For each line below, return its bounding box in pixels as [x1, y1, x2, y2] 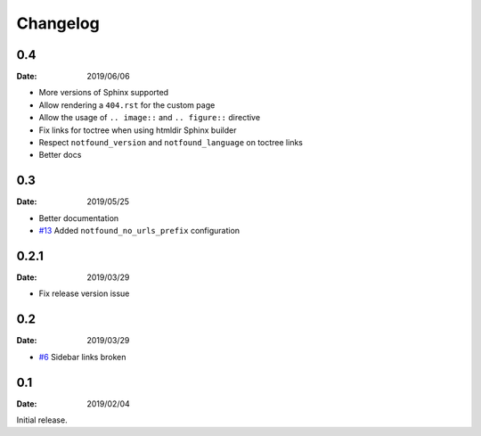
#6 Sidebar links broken [38, 351, 126, 362]
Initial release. [16, 415, 68, 425]
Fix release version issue [38, 288, 130, 299]
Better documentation [38, 212, 119, 223]
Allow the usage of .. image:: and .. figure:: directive [38, 112, 261, 123]
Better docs [38, 150, 82, 160]
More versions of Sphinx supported [38, 87, 169, 98]
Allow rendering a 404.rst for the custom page [38, 99, 216, 111]
